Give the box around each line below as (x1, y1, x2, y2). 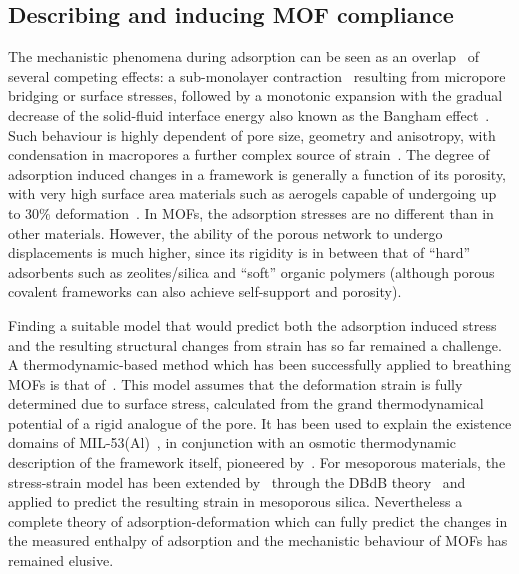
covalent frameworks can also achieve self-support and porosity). (8, 281, 402, 302)
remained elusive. (8, 550, 114, 571)
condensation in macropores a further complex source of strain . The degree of (8, 144, 490, 165)
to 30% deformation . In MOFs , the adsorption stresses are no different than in (8, 202, 494, 223)
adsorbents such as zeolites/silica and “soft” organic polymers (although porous (8, 261, 495, 282)
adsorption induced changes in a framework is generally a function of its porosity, (8, 163, 507, 184)
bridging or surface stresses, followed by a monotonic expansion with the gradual (8, 85, 503, 106)
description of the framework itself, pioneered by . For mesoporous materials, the (8, 452, 506, 473)
